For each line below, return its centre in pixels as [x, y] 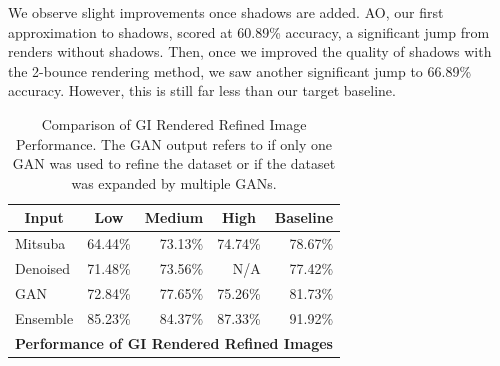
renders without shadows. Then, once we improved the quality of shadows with [250, 51]
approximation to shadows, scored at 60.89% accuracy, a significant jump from [249, 31]
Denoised [43, 268]
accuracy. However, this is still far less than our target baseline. [202, 90]
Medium [174, 217]
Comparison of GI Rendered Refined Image [174, 123]
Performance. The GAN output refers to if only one [174, 143]
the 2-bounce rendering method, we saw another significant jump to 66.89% [240, 70]
